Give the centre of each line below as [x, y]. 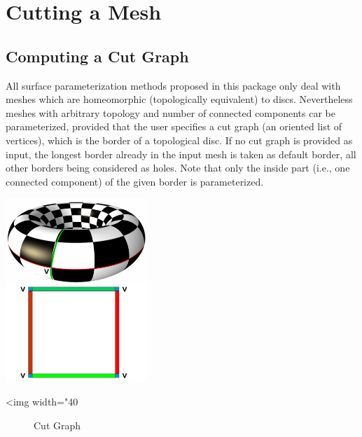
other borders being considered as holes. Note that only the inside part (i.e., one [178, 168]
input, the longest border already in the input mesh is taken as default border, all [181, 154]
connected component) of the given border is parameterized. [135, 181]
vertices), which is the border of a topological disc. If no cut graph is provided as [179, 140]
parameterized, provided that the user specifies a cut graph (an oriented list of [174, 126]
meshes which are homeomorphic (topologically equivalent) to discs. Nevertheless [179, 99]
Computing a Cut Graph [97, 56]
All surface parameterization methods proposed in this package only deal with [173, 85]
